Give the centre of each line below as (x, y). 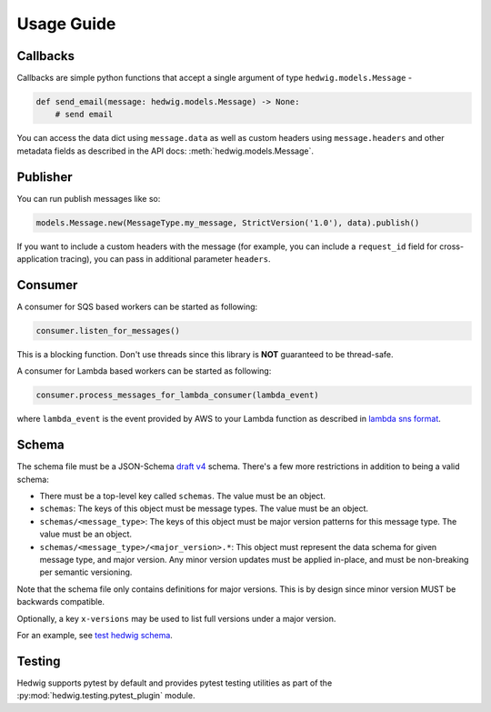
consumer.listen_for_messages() (108, 331)
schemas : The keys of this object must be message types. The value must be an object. (204, 508)
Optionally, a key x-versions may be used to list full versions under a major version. (176, 618)
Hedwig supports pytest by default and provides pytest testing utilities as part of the (175, 683)
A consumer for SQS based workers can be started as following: (137, 306)
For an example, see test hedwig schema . (95, 635)
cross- (451, 246)
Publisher (45, 177)
